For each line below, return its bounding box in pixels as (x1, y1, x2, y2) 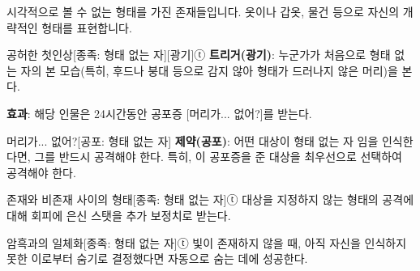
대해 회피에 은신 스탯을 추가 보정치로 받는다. (6, 206, 231, 223)
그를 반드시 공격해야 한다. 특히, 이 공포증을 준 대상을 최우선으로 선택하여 (34, 148, 402, 165)
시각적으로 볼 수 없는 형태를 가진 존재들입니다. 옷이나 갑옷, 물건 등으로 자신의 (6, 3, 400, 19)
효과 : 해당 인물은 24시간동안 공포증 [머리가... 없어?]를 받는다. (6, 104, 312, 121)
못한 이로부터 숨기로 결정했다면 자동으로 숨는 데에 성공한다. (6, 250, 308, 267)
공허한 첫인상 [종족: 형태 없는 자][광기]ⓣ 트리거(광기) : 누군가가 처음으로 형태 (6, 46, 391, 63)
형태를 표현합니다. (41, 19, 132, 36)
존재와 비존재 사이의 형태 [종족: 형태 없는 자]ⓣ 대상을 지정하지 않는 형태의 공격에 (6, 191, 414, 208)
